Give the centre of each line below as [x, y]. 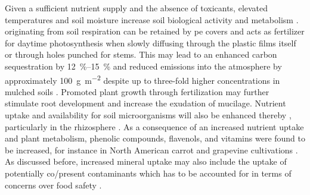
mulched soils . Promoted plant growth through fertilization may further [137, 91]
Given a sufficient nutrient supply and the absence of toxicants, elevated [137, 8]
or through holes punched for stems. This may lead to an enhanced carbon [141, 54]
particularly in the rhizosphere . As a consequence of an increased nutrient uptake [154, 126]
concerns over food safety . [53, 185]
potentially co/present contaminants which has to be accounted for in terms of [148, 173]
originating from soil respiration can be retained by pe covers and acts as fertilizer [155, 31]
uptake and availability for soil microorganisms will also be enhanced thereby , [148, 115]
